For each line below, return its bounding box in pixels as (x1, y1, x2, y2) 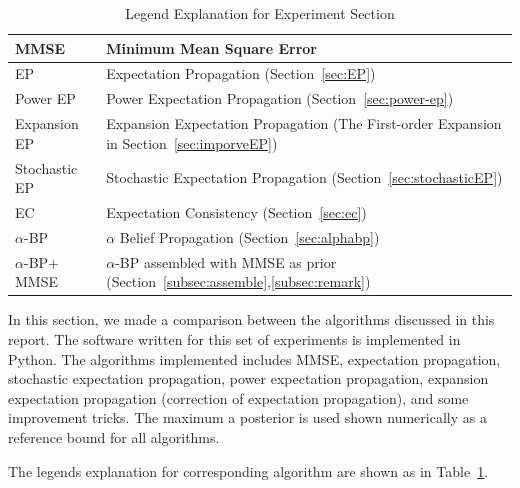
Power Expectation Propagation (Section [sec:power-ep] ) (106, 88, 454, 109)
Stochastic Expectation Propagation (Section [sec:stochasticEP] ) (106, 167, 503, 188)
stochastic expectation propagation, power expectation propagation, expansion (8, 368, 489, 389)
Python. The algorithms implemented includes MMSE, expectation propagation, (8, 348, 501, 369)
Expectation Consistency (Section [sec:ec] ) (106, 202, 367, 222)
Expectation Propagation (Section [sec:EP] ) (106, 63, 376, 84)
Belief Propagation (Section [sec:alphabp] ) (119, 226, 380, 247)
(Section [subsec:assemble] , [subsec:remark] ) (106, 271, 371, 292)
